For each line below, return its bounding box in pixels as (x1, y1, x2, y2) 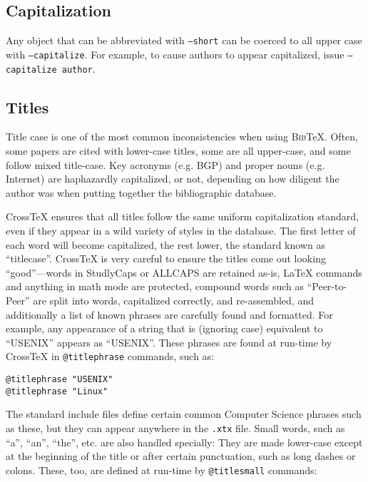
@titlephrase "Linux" (6, 386, 108, 396)
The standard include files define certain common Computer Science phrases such (6, 406, 362, 421)
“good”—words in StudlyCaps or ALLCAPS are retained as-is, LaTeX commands (6, 265, 362, 280)
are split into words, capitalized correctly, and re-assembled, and (33, 292, 314, 307)
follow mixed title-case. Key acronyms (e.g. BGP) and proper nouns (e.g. (6, 157, 325, 172)
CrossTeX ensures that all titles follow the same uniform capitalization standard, (6, 209, 359, 224)
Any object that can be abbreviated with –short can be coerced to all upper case (6, 33, 362, 48)
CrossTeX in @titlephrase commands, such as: (6, 349, 215, 364)
